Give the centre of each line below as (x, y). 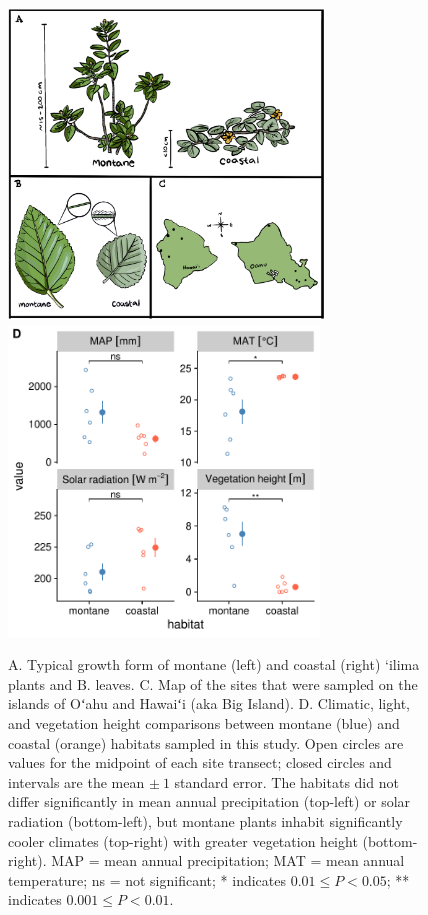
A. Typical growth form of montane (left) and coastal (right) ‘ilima (214, 664)
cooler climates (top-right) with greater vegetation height (183, 840)
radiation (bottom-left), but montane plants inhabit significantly (205, 820)
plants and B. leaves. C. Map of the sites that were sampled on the (213, 683)
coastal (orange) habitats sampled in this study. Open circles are (206, 742)
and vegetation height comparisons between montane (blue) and (204, 722)
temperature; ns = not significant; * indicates (147, 879)
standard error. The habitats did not (286, 781)
